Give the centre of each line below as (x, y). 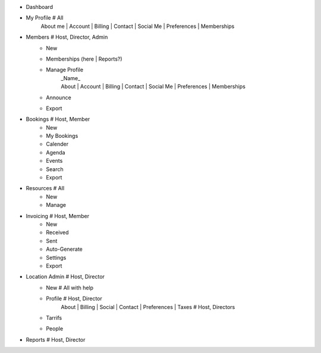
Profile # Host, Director (74, 299)
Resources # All (45, 188)
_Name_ (71, 78)
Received (57, 232)
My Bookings (62, 136)
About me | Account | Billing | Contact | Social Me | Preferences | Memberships (138, 26)
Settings (56, 257)
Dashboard (40, 7)
